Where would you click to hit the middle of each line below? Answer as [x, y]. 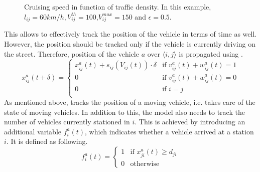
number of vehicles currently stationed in [67, 122]
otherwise [145, 164]
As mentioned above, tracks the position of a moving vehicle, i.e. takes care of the [130, 102]
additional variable [33, 131]
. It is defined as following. [47, 141]
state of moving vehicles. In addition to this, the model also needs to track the [124, 112]
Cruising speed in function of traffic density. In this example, [118, 7]
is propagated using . [211, 53]
